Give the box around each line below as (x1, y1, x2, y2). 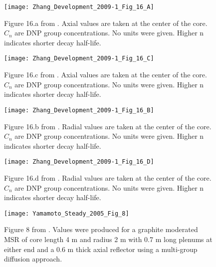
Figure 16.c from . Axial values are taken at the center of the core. (4, 69, 207, 80)
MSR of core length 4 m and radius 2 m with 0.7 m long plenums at (4, 234, 213, 244)
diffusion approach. (4, 254, 62, 264)
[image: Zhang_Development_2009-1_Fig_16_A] (4, 3, 154, 10)
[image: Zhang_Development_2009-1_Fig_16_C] (4, 55, 154, 62)
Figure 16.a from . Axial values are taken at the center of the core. (4, 17, 208, 28)
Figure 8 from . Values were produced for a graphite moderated (4, 224, 198, 235)
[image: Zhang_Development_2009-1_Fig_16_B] (4, 106, 154, 114)
